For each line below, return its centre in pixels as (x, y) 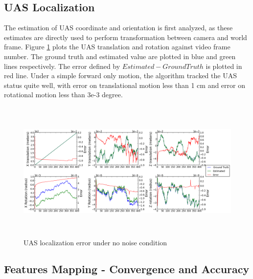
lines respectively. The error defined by (62, 66)
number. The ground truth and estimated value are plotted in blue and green (120, 56)
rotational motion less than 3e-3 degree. (63, 95)
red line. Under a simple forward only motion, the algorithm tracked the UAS (120, 75)
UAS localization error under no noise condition (95, 243)
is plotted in (224, 66)
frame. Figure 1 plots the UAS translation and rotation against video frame (117, 47)
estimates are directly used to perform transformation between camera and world (126, 37)
